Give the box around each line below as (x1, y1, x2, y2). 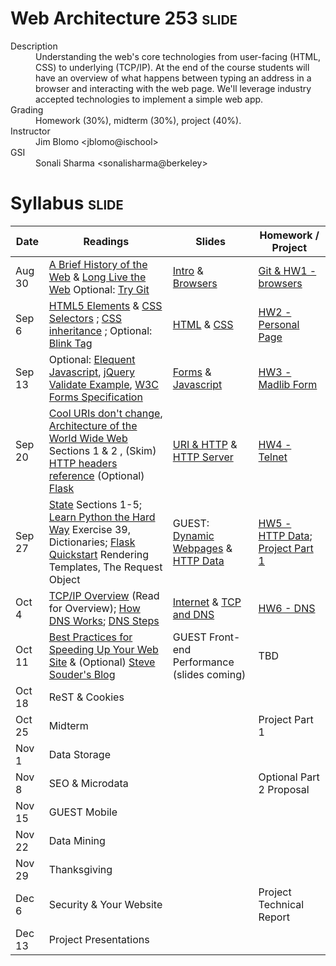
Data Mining (48, 833, 106, 847)
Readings (83, 234, 130, 248)
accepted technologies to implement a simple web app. (35, 93, 264, 105)
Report (258, 910, 290, 924)
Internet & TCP (172, 595, 242, 609)
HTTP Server (172, 450, 234, 464)
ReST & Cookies (48, 690, 125, 704)
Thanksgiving (48, 862, 113, 876)
